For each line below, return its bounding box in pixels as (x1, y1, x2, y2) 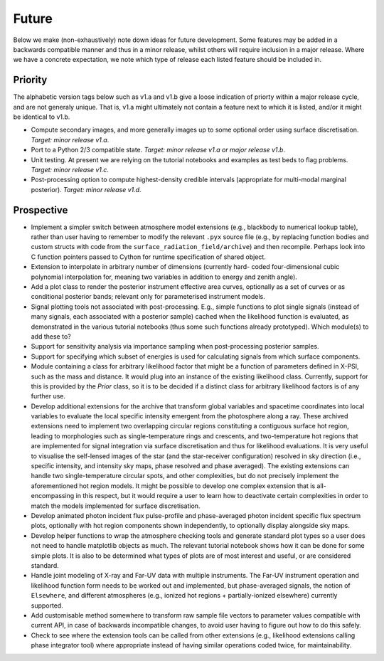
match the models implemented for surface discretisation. (31, 502, 201, 510)
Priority (13, 74, 48, 86)
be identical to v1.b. (13, 112, 70, 121)
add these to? (31, 332, 71, 341)
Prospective (13, 203, 68, 216)
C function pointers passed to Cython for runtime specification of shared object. (31, 253, 266, 261)
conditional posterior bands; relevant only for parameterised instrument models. (31, 292, 266, 301)
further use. (31, 392, 66, 401)
